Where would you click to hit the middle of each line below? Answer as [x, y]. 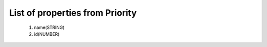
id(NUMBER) [47, 34]
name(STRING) [49, 27]
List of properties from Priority [73, 13]
